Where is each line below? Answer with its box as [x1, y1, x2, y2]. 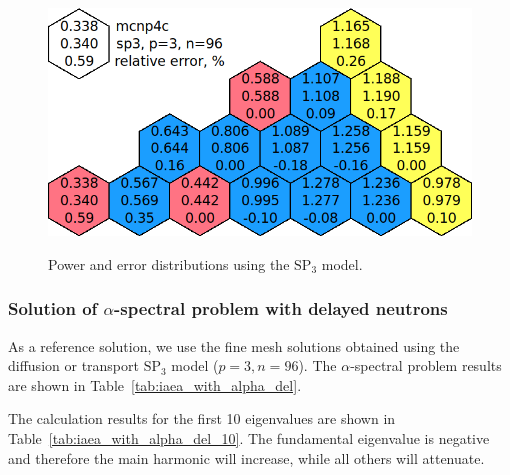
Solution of [8, 296, 98, 321]
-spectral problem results [350, 355, 502, 376]
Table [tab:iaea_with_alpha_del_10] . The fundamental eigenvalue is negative [8, 428, 490, 449]
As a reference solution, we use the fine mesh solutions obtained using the [8, 335, 460, 356]
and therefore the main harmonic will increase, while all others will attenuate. [8, 447, 485, 468]
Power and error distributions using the [48, 253, 290, 274]
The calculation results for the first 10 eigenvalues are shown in [8, 408, 396, 429]
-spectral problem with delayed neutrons [114, 296, 448, 321]
